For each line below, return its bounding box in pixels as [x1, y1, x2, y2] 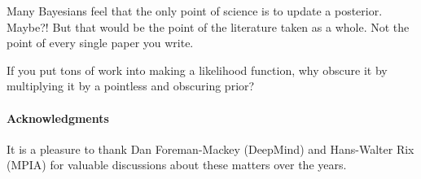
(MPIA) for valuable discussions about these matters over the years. [7, 156, 347, 173]
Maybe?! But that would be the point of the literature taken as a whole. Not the [7, 18, 410, 35]
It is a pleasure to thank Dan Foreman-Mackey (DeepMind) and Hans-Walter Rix [7, 140, 414, 157]
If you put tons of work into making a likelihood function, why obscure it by [7, 61, 388, 78]
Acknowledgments [7, 109, 109, 126]
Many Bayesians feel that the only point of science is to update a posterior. [7, 2, 383, 19]
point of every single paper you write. [7, 34, 194, 51]
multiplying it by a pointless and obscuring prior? [7, 77, 255, 94]
